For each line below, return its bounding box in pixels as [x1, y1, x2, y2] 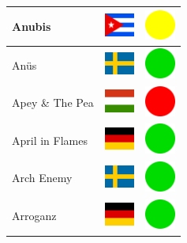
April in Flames [12, 131, 88, 148]
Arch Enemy [12, 169, 73, 186]
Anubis [12, 17, 51, 34]
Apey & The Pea [12, 94, 94, 111]
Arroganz [12, 207, 57, 224]
